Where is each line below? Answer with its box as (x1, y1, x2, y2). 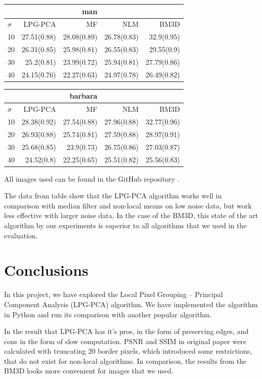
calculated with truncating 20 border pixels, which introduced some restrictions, (4, 346, 252, 356)
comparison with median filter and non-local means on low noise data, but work (4, 200, 252, 210)
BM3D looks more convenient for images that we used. (4, 365, 173, 376)
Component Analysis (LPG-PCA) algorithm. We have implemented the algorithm (4, 299, 258, 309)
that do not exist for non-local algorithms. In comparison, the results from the (4, 355, 247, 366)
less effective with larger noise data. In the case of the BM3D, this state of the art (4, 210, 258, 221)
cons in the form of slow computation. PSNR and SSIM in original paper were (4, 335, 247, 346)
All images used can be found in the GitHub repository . (4, 173, 180, 184)
